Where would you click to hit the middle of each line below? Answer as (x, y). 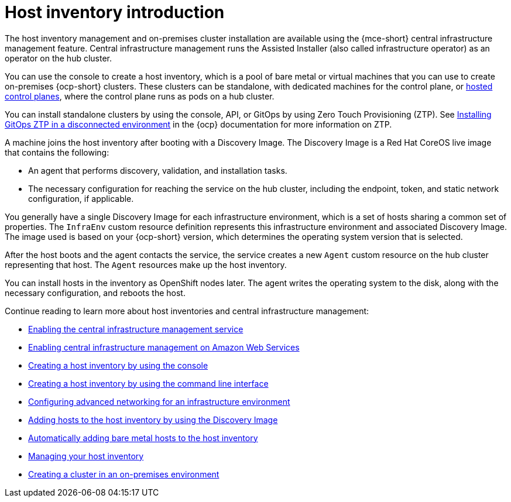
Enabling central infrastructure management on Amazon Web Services (164, 347)
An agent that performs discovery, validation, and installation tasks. (158, 170)
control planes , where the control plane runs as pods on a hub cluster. (140, 96)
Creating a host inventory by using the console (118, 365)
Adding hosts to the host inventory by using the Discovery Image (153, 420)
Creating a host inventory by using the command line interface (148, 383)
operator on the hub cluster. (59, 58)
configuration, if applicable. (81, 198)
